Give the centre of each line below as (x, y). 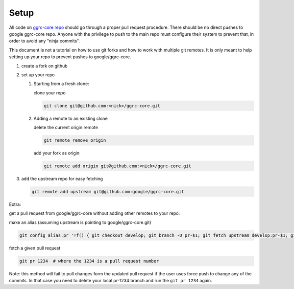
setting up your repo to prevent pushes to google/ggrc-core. (70, 57)
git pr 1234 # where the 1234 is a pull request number (89, 261)
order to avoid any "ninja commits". (45, 41)
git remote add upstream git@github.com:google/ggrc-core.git (108, 191)
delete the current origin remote (66, 128)
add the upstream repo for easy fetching (62, 178)
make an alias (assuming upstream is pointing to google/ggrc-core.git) (80, 222)
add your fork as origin (57, 153)
